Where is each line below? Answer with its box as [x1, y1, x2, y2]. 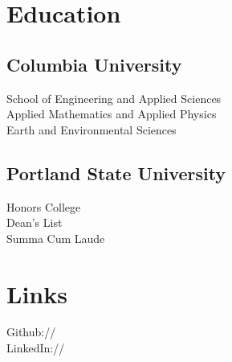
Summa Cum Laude [6, 229, 105, 246]
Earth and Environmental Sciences [6, 121, 177, 138]
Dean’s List [6, 214, 63, 231]
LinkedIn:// [6, 339, 65, 356]
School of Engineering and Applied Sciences [6, 89, 222, 106]
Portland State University [6, 160, 226, 185]
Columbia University [6, 51, 182, 76]
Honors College [6, 198, 81, 215]
